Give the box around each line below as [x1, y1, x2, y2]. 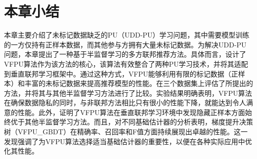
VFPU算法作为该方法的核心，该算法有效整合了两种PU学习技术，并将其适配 [4, 58, 248, 69]
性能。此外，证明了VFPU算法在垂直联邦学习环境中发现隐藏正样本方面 [17, 107, 245, 117]
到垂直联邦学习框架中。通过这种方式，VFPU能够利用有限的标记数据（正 [4, 68, 238, 79]
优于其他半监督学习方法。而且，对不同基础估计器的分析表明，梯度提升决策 [10, 117, 253, 127]
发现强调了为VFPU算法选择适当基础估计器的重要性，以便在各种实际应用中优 [4, 136, 252, 146]
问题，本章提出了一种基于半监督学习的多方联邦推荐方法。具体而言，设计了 [4, 49, 246, 59]
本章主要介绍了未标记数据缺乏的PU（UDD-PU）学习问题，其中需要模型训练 [4, 30, 250, 40]
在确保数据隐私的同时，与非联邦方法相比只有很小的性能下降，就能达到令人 [4, 97, 246, 108]
